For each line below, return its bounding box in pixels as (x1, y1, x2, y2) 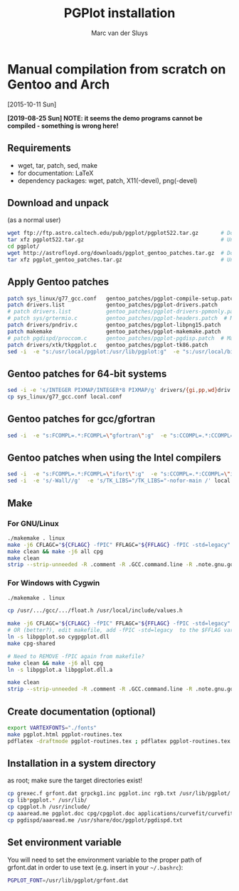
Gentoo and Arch (7, 76, 110, 92)
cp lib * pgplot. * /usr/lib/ (7, 797, 87, 804)
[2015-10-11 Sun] (7, 100, 57, 109)
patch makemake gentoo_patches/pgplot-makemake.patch (7, 328, 221, 335)
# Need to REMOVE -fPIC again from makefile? (7, 653, 144, 660)
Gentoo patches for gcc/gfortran (7, 413, 156, 426)
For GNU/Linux (7, 518, 59, 528)
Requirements (7, 142, 71, 154)
